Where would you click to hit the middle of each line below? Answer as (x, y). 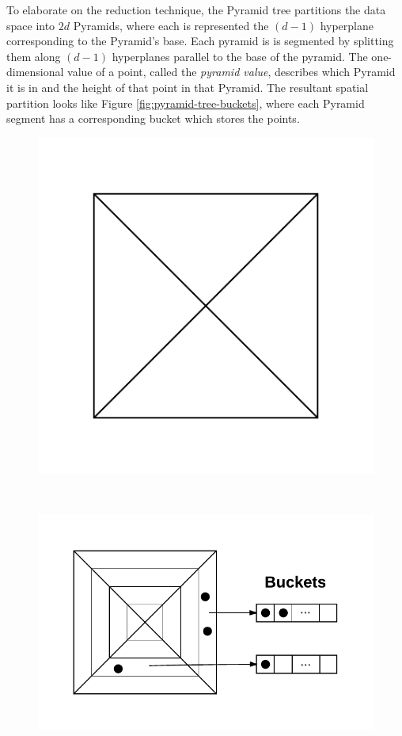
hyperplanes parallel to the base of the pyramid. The (240, 56)
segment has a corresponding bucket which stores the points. (153, 118)
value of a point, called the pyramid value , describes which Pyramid (231, 72)
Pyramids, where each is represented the (171, 25)
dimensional (35, 72)
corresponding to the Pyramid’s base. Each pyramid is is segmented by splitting (200, 41)
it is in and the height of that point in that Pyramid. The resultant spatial (188, 87)
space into (31, 25)
